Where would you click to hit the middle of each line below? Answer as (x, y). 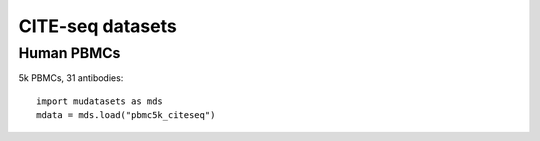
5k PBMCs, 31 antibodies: (71, 78)
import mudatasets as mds (100, 101)
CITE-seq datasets (97, 26)
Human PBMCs (69, 53)
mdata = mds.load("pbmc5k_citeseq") (126, 115)
